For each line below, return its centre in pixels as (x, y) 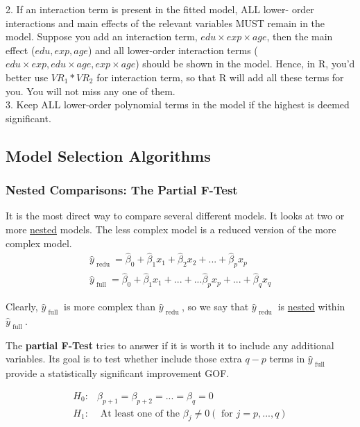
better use (27, 77)
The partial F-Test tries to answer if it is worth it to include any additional (170, 345)
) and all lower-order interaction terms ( (173, 50)
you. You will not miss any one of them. (91, 91)
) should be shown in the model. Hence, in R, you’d (245, 64)
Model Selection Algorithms (108, 155)
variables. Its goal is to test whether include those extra (124, 359)
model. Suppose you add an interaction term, (102, 36)
